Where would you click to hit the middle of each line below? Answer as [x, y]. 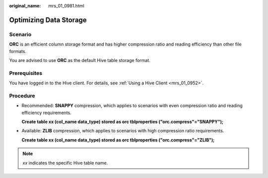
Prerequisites [26, 73]
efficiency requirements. [46, 113]
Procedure [22, 96]
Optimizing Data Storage [48, 20]
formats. [18, 51]
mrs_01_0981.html [66, 6]
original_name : [25, 6]
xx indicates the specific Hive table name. [65, 163]
